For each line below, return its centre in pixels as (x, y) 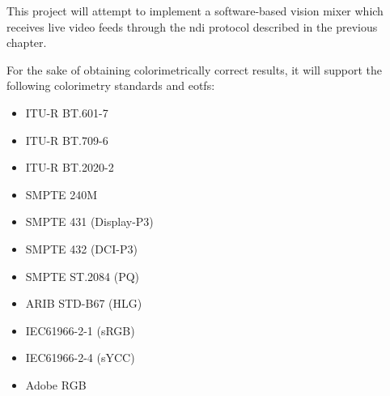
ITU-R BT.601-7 (67, 112)
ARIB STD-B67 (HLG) (84, 303)
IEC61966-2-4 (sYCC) (80, 358)
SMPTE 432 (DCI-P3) (81, 248)
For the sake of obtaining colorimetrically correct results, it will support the (194, 69)
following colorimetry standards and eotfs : (111, 85)
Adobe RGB (56, 384)
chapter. (27, 43)
